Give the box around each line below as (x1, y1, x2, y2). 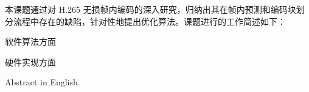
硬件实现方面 (5, 55, 56, 68)
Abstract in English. (5, 76, 80, 88)
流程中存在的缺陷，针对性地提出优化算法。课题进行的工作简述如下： (13, 15, 286, 27)
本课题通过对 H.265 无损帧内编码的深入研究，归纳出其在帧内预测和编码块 (5, 3, 296, 15)
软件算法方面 (5, 35, 56, 48)
